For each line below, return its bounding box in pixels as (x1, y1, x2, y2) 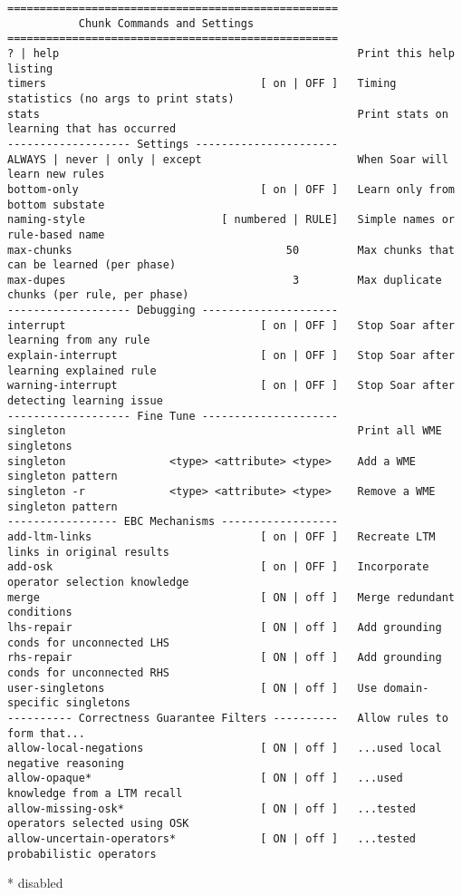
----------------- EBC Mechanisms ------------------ (7, 515, 339, 529)
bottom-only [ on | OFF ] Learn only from (7, 182, 455, 196)
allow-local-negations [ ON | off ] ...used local (7, 742, 442, 755)
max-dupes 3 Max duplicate (7, 273, 442, 287)
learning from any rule (7, 334, 150, 347)
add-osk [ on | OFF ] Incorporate (7, 560, 429, 574)
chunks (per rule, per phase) (7, 288, 189, 302)
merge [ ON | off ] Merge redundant (7, 590, 455, 604)
